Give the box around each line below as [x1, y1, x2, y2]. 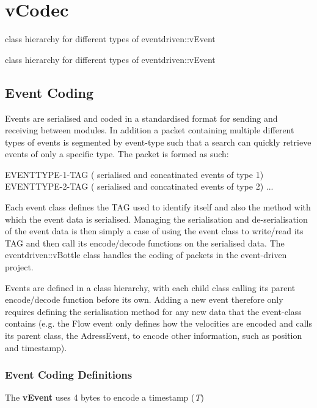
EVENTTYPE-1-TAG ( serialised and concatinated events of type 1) [5, 168, 264, 180]
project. [5, 261, 34, 273]
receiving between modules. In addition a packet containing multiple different [5, 124, 294, 136]
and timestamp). [5, 341, 67, 354]
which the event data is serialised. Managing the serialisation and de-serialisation [5, 212, 308, 225]
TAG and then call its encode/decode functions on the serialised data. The [5, 236, 285, 249]
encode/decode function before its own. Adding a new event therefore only [5, 293, 283, 306]
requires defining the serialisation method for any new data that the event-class [5, 305, 302, 317]
